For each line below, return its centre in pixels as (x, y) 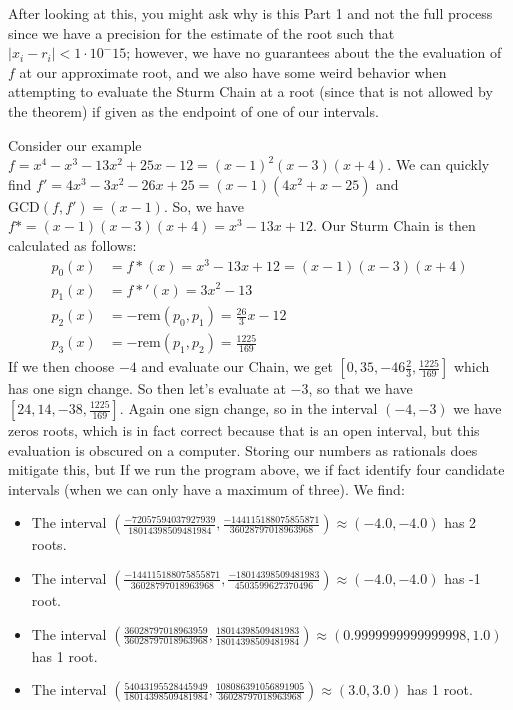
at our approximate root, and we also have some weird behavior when (233, 71)
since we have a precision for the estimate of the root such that (201, 32)
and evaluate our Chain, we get (237, 366)
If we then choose (61, 366)
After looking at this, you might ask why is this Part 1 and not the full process (250, 13)
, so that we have (360, 388)
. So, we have (203, 205)
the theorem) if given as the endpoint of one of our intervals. (193, 110)
